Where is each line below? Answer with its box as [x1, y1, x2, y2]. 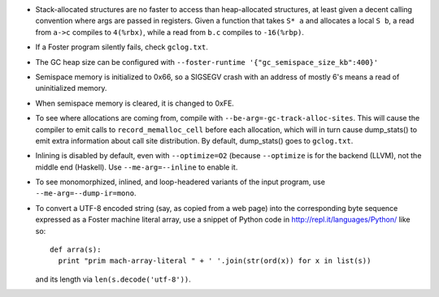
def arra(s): [50, 245, 102, 255]
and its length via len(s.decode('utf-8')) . [35, 274, 191, 284]
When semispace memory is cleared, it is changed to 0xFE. [35, 98, 235, 108]
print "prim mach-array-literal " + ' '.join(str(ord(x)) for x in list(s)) [58, 256, 372, 265]
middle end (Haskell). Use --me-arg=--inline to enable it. [35, 162, 238, 172]
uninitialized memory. [35, 84, 107, 93]
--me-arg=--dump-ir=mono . [35, 188, 137, 198]
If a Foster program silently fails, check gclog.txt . [35, 42, 209, 52]
